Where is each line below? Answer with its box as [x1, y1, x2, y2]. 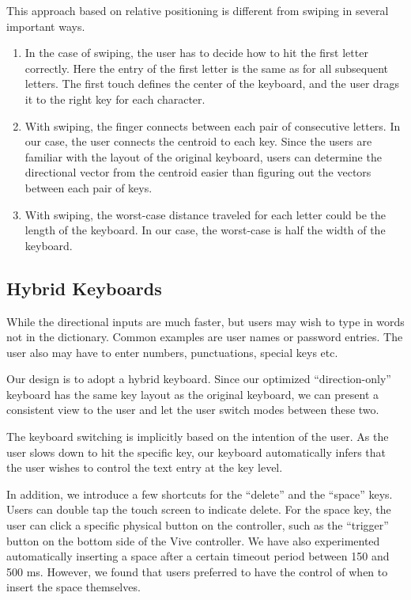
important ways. [6, 17, 85, 34]
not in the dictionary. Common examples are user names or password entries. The [6, 328, 403, 345]
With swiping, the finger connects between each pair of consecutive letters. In [25, 117, 401, 134]
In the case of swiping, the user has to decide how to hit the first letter [25, 44, 368, 61]
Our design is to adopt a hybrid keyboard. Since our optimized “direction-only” [6, 370, 391, 387]
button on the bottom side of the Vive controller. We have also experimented [6, 532, 380, 549]
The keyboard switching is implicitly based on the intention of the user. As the [6, 428, 389, 445]
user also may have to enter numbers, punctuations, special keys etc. [6, 344, 338, 360]
